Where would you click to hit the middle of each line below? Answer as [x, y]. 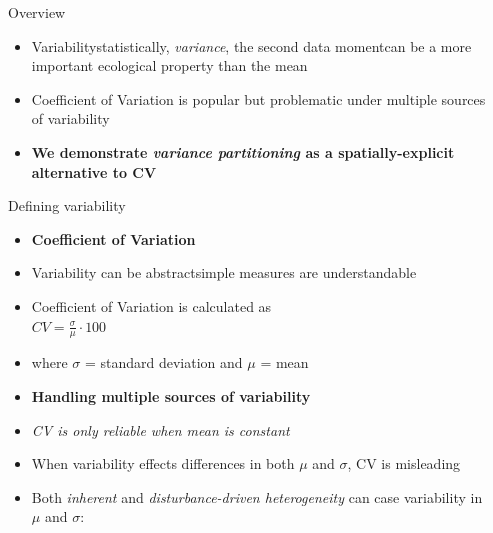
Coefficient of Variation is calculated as [151, 305]
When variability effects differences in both [163, 463]
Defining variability [67, 205]
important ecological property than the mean [169, 65]
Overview [37, 12]
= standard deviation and [163, 362]
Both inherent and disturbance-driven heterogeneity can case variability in [257, 496]
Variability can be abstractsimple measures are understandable [224, 272]
